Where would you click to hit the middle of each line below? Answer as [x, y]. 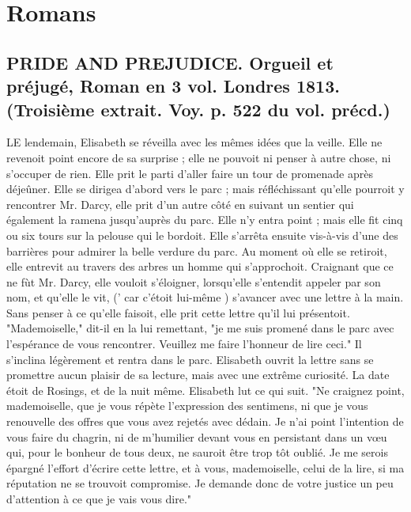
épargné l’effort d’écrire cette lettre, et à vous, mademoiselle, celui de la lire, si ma [205, 467]
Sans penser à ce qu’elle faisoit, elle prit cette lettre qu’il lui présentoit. [178, 312]
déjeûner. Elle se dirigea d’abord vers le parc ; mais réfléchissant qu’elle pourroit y [205, 189]
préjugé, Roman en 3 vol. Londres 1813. [173, 86]
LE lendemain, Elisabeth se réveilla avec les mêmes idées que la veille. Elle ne [194, 142]
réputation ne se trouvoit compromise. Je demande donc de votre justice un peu [200, 483]
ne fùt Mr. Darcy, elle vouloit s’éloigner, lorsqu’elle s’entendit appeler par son [194, 281]
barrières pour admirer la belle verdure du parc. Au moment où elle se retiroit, [197, 250]
